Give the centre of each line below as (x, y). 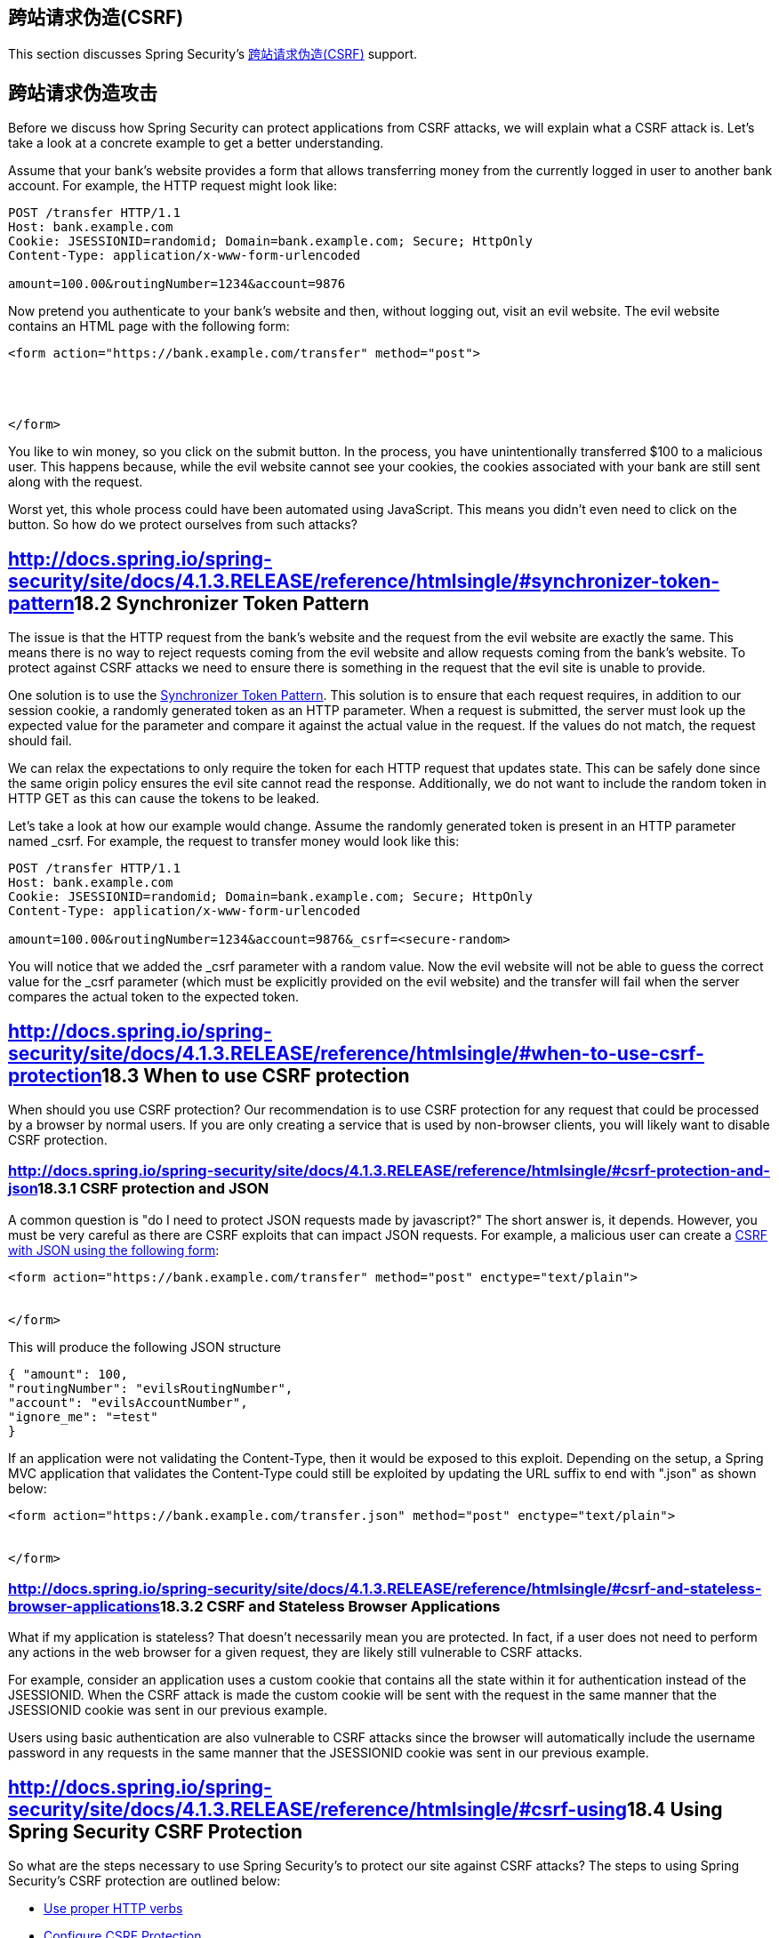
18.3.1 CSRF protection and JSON (153, 1189)
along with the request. (76, 482)
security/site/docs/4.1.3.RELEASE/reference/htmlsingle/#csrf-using (317, 1809)
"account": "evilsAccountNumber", (128, 1402)
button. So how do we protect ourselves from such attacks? (183, 525)
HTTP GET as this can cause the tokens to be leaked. (164, 799)
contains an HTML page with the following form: (149, 326)
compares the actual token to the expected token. (153, 997)
